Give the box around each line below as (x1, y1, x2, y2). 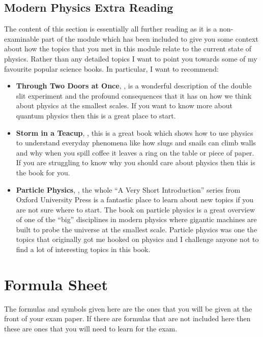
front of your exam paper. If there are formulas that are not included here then (4, 313, 251, 324)
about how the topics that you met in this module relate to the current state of (4, 43, 252, 54)
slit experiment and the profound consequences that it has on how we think (16, 90, 252, 101)
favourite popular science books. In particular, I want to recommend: (4, 63, 219, 74)
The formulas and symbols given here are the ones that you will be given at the (4, 303, 252, 314)
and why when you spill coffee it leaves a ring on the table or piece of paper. (16, 147, 254, 158)
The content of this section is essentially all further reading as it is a (4, 23, 217, 34)
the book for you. (16, 167, 70, 177)
